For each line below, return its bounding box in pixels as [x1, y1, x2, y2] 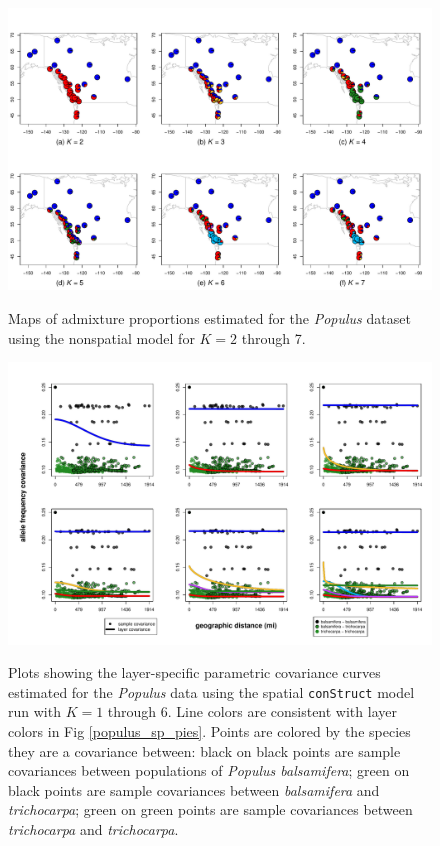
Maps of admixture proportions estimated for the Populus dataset [8, 307, 411, 328]
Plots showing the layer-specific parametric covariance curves [8, 662, 381, 683]
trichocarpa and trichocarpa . [8, 818, 179, 839]
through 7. [241, 327, 306, 348]
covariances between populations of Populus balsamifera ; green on [8, 760, 410, 781]
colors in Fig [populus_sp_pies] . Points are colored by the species [8, 721, 411, 741]
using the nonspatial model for [8, 327, 195, 348]
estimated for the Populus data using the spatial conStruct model [8, 681, 415, 702]
